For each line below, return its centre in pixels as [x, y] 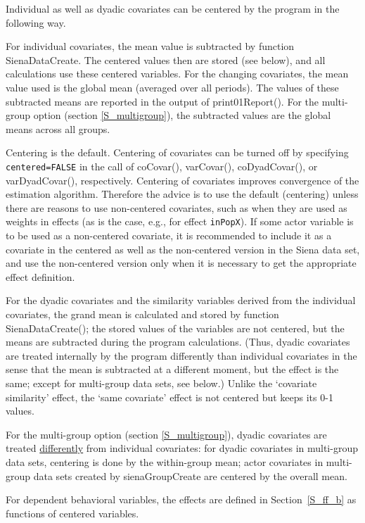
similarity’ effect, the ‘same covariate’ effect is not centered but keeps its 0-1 [169, 397]
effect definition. [40, 276]
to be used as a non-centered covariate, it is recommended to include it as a [169, 235]
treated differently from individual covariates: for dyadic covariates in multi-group [182, 448]
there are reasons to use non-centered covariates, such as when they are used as [177, 207]
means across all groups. [58, 128]
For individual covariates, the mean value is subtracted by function [150, 46]
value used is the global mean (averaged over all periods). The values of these [172, 87]
